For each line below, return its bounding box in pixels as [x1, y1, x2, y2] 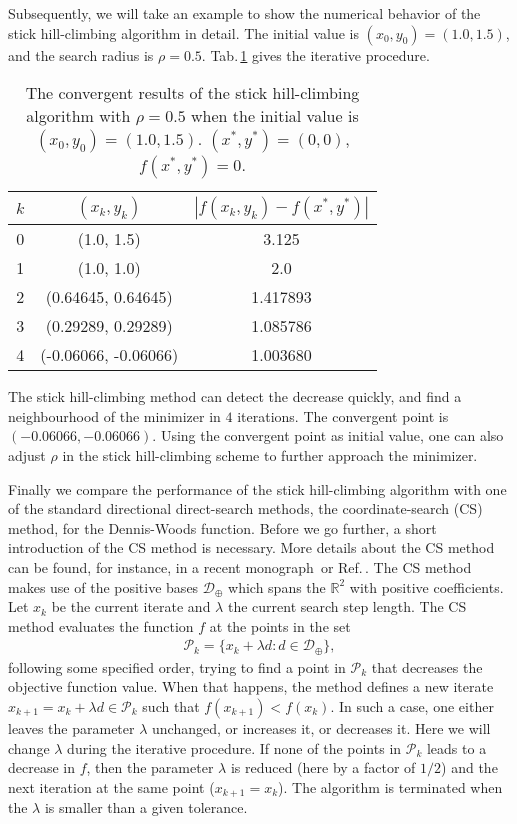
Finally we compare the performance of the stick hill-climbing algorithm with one [8, 478, 507, 499]
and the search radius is [8, 44, 154, 65]
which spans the [228, 576, 326, 597]
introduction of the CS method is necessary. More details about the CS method [8, 537, 495, 558]
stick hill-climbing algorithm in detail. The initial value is [8, 22, 359, 43]
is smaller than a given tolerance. [44, 797, 248, 818]
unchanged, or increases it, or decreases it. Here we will [152, 717, 491, 738]
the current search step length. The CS [227, 596, 467, 617]
